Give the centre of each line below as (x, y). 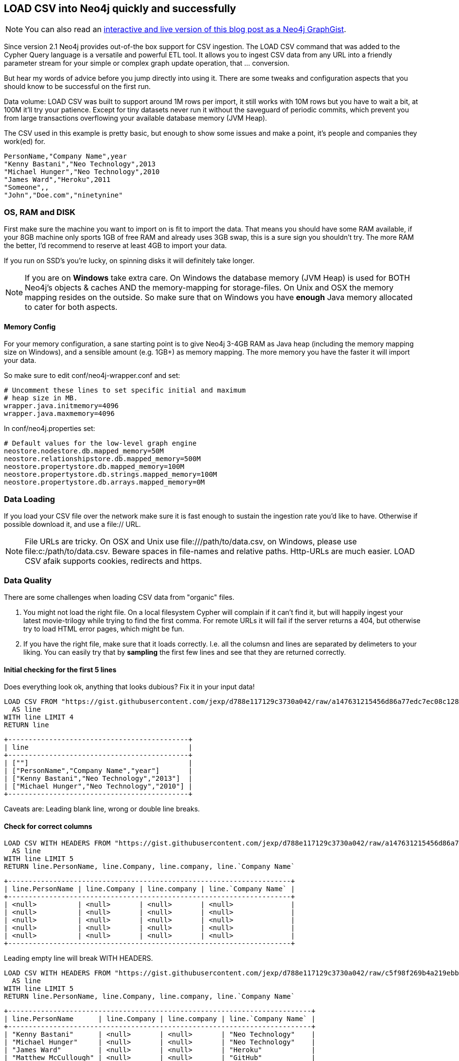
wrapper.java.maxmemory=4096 (59, 414)
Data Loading (29, 499)
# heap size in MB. (41, 398)
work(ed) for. (25, 142)
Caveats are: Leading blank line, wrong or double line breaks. (102, 809)
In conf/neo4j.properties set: (50, 429)
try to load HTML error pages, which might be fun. (104, 629)
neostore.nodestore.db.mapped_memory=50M (84, 451)
